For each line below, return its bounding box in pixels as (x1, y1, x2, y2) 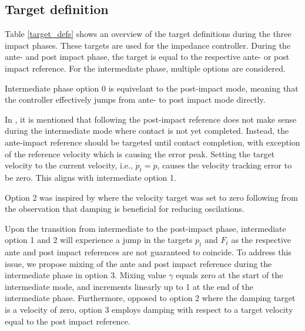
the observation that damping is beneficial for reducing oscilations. (5, 202, 244, 215)
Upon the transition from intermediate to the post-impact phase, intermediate (5, 222, 286, 234)
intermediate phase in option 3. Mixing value (5, 269, 166, 281)
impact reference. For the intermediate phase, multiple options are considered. (5, 62, 286, 74)
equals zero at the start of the (176, 269, 283, 281)
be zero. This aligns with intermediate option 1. (5, 171, 176, 183)
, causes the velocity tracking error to (157, 159, 292, 171)
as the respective (231, 234, 291, 246)
